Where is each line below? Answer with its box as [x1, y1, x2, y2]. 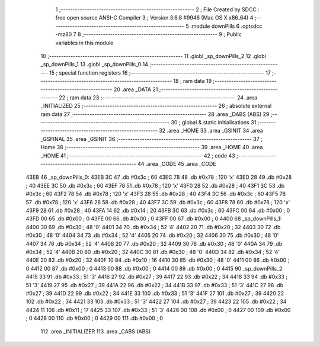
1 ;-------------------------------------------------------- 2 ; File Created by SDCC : [55, 6, 260, 13]
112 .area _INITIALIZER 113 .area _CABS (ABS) [40, 328, 151, 335]
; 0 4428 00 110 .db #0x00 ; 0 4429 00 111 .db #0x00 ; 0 [25, 314, 163, 322]
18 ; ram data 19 [173, 78, 212, 85]
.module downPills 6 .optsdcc [190, 23, 263, 30]
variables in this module [55, 39, 114, 46]
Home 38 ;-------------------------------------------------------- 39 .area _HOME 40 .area [40, 144, 263, 151]
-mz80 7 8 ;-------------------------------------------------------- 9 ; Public [55, 31, 242, 38]
